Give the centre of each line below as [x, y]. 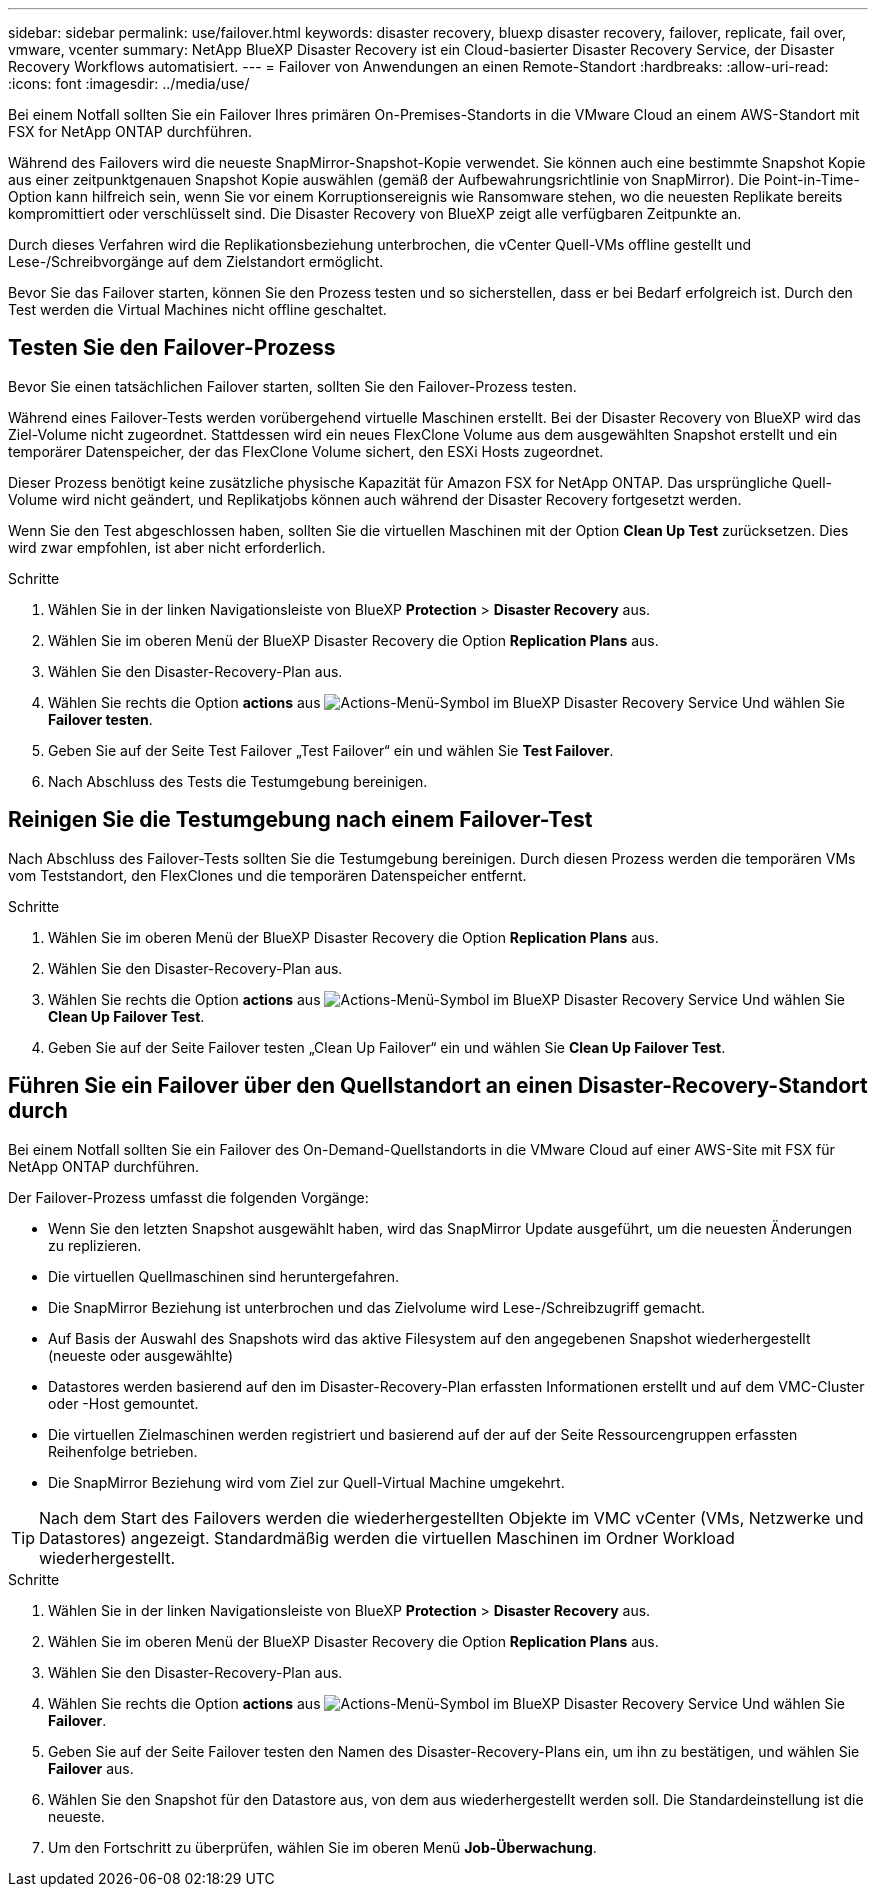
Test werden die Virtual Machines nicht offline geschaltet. [197, 309]
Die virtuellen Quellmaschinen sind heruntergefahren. [224, 1276]
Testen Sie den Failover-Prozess [172, 348]
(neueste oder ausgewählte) [141, 1355]
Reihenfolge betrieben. [123, 1451]
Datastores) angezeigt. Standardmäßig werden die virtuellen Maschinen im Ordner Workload [387, 1537]
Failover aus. [91, 1768]
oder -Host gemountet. [123, 1403]
